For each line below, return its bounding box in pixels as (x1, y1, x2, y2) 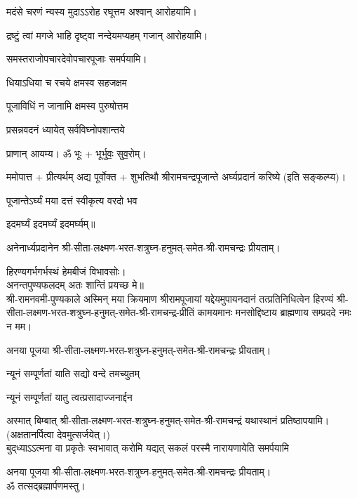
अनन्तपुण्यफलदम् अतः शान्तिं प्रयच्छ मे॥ (6, 277, 144, 292)
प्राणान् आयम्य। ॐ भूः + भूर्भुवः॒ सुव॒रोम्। (6, 145, 147, 160)
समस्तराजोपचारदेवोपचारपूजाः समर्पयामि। (6, 51, 147, 66)
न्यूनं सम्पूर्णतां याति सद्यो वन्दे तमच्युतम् (6, 366, 140, 381)
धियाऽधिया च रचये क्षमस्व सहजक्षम (6, 74, 128, 89)
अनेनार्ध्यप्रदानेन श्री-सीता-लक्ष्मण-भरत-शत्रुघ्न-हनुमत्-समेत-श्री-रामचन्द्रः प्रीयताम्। (6, 240, 281, 254)
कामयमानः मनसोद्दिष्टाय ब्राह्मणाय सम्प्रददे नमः (197, 305, 351, 320)
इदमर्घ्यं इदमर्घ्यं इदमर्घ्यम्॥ (6, 216, 95, 231)
